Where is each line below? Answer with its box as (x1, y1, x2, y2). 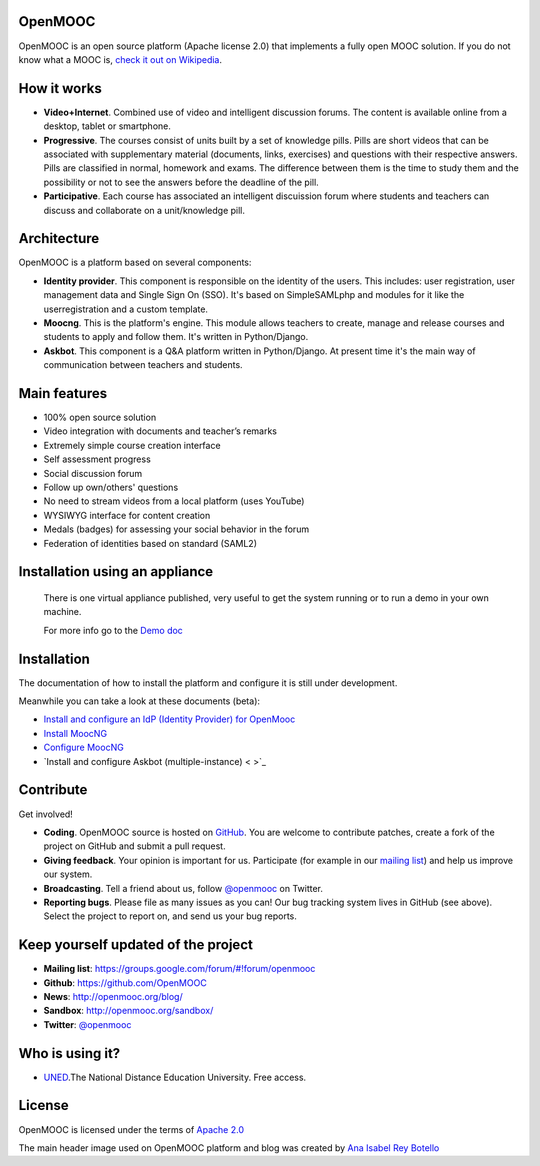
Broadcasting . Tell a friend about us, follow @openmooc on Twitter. (43, 882, 324, 894)
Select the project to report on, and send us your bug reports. (43, 910, 297, 922)
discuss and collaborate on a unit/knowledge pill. (43, 204, 245, 216)
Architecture (18, 230, 100, 247)
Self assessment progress (43, 453, 152, 465)
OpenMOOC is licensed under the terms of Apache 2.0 (18, 1123, 245, 1135)
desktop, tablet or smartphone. (43, 120, 172, 132)
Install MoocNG (43, 727, 108, 739)
